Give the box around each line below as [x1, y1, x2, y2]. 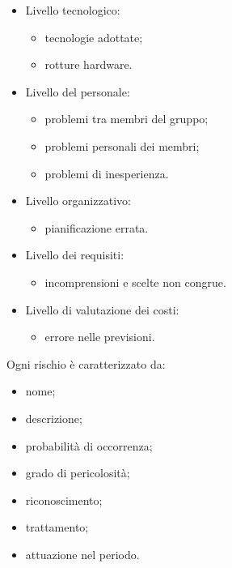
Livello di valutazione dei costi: [25, 301, 179, 318]
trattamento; [25, 519, 89, 536]
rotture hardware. [44, 56, 133, 73]
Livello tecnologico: [25, 2, 120, 18]
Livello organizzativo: [25, 192, 131, 209]
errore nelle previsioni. [44, 328, 155, 345]
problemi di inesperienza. [44, 164, 169, 182]
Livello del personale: [25, 83, 130, 100]
